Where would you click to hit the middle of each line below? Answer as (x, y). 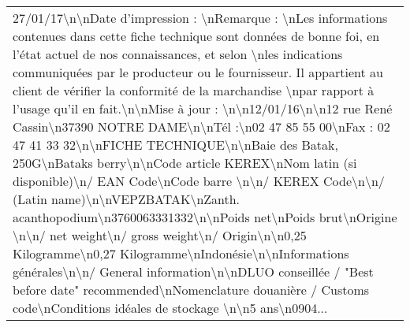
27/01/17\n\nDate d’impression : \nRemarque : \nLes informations (200, 18)
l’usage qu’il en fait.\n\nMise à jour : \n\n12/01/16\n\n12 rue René (203, 108)
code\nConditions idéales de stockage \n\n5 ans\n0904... (170, 308)
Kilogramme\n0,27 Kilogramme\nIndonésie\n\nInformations (181, 253)
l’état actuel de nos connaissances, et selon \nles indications (178, 54)
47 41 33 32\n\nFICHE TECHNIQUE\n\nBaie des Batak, (175, 145)
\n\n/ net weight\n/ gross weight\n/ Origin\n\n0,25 (160, 235)
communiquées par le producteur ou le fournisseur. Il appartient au (198, 72)
